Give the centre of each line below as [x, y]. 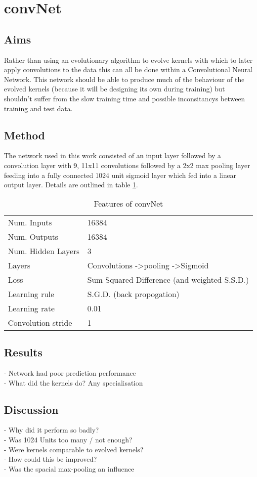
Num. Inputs [30, 222]
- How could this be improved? [50, 459]
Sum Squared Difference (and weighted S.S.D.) [168, 279]
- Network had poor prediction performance [70, 372]
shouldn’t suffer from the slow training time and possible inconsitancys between [125, 98]
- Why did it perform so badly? [51, 430]
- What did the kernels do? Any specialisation [74, 382]
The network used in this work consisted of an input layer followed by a [113, 155]
